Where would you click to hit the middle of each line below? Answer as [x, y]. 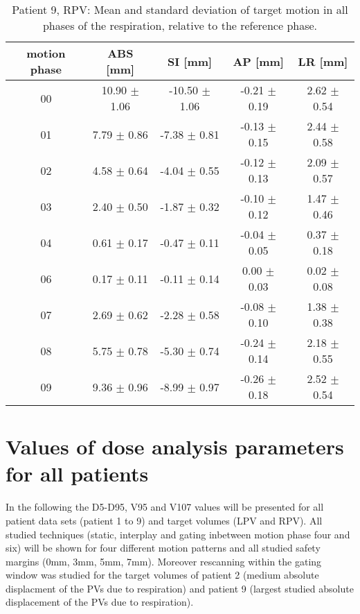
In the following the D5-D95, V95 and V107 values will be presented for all [165, 507]
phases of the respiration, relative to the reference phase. [180, 25]
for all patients [77, 474]
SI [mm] [190, 61]
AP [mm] [258, 61]
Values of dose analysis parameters [175, 446]
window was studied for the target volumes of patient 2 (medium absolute [162, 575]
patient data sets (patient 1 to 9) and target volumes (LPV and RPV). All [164, 520]
